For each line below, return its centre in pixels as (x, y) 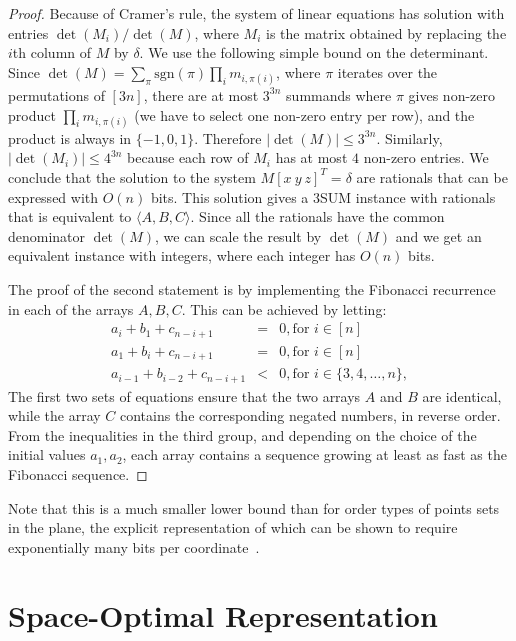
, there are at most (201, 94)
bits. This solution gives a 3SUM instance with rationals (323, 196)
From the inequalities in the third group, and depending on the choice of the (242, 434)
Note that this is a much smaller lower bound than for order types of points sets (254, 507)
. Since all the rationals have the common (317, 216)
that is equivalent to (70, 216)
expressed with (53, 196)
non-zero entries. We (426, 157)
